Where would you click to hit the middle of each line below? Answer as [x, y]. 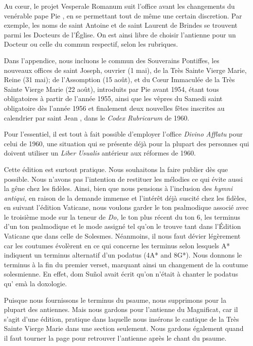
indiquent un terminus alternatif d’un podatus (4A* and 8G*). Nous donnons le [123, 255]
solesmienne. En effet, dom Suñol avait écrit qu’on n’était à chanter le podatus [121, 274]
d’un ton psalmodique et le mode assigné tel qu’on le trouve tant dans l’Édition [123, 226]
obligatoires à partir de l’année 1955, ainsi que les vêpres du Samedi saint [113, 98]
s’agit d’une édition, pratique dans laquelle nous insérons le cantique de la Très [122, 319]
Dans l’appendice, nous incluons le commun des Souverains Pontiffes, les [112, 60]
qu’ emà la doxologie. [36, 284]
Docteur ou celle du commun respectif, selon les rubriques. [91, 44]
